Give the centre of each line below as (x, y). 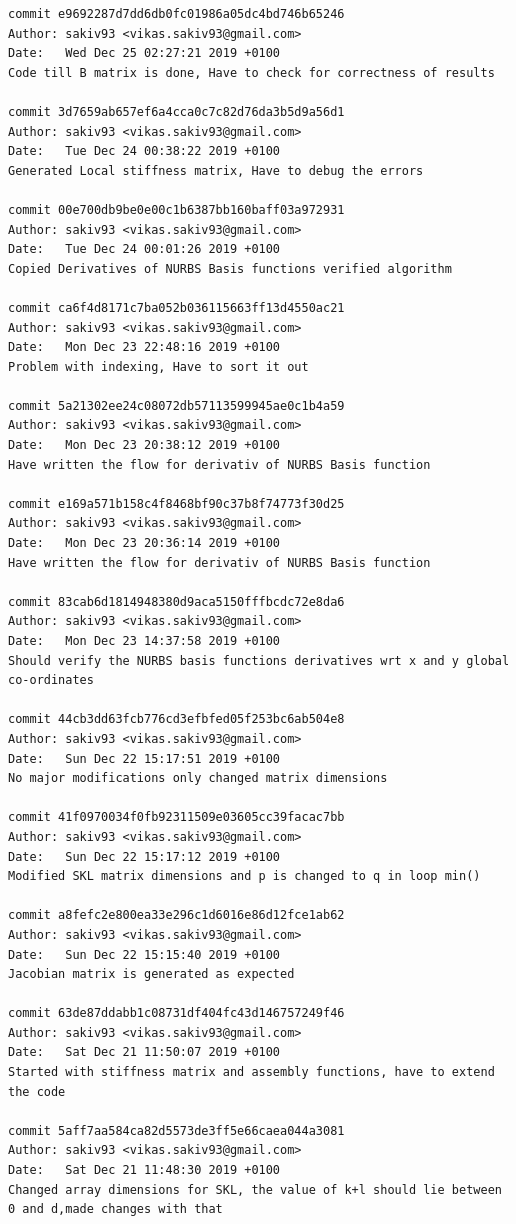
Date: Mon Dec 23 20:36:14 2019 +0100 (144, 543)
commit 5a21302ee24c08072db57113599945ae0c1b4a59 (176, 405)
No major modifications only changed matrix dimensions (198, 778)
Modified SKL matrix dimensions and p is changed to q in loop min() (244, 876)
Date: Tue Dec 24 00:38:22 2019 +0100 (144, 151)
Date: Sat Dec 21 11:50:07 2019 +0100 (144, 1052)
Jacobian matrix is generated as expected (151, 974)
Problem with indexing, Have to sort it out (158, 366)
